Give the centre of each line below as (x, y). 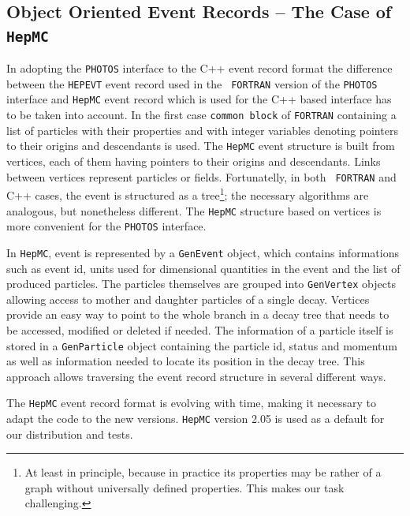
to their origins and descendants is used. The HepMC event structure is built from (201, 146)
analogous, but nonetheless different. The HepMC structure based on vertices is (194, 210)
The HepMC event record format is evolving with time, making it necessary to (191, 403)
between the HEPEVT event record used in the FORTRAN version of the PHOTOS (192, 83)
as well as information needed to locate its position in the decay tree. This (186, 361)
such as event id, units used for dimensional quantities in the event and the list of (203, 268)
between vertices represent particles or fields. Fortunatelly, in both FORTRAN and (201, 176)
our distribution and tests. (70, 434)
